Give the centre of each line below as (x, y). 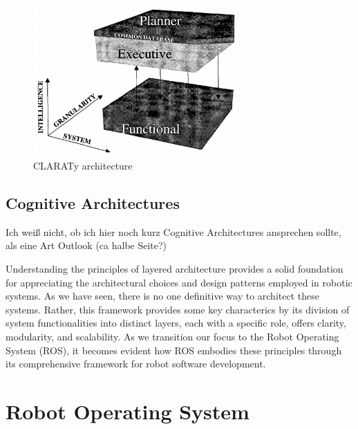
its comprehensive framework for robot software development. (136, 364)
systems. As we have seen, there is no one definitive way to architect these (162, 296)
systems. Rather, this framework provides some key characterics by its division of (178, 309)
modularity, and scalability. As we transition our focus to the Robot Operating (172, 336)
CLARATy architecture (83, 165)
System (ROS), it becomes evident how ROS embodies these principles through (174, 350)
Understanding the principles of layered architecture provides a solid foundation (175, 268)
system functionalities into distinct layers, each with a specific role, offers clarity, (176, 323)
